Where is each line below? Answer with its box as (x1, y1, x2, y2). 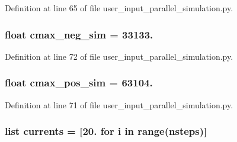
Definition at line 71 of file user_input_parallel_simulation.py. (5, 98, 233, 111)
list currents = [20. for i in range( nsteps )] (5, 124, 207, 138)
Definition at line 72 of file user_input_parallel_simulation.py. (5, 50, 233, 62)
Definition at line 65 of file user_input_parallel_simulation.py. (5, 2, 233, 14)
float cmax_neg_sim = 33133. (5, 27, 153, 41)
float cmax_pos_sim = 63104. (5, 75, 153, 90)
